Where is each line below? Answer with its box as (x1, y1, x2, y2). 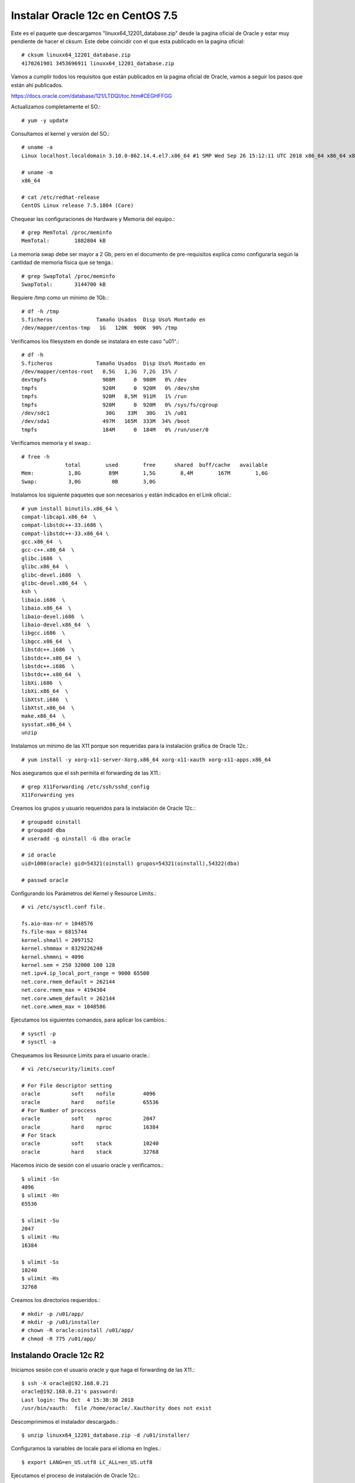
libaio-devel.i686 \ (21, 613, 84, 620)
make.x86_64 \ (21, 712, 66, 720)
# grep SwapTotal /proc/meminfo (21, 273, 115, 279)
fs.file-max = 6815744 (21, 928, 88, 935)
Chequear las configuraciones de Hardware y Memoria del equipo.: (11, 215, 175, 222)
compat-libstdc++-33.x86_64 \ (21, 530, 109, 537)
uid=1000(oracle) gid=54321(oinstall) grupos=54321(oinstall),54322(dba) (21, 860, 240, 867)
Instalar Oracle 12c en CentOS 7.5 (11, 9, 178, 22)
